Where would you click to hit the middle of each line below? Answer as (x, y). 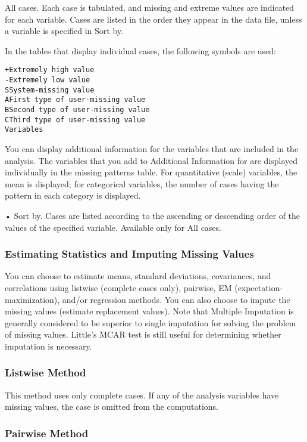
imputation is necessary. (48, 346)
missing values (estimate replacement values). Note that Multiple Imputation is (149, 311)
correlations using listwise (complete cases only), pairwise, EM (118, 287)
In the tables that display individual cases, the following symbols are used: (140, 50)
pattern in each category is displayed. (73, 195)
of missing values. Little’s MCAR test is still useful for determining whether (143, 334)
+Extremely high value (50, 70)
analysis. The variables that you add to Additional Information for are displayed (151, 160)
